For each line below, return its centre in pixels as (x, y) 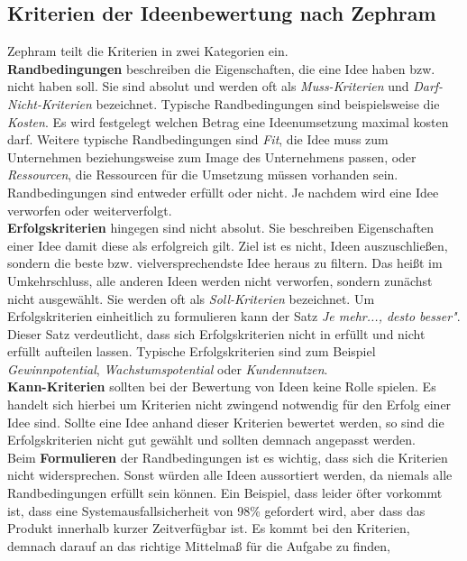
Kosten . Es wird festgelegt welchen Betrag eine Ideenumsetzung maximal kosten (228, 121)
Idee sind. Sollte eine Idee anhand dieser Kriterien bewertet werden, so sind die (226, 422)
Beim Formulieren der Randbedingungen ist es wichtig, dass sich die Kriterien (228, 457)
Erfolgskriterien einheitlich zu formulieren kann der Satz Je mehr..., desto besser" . (234, 316)
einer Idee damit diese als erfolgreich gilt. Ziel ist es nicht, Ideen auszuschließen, (228, 245)
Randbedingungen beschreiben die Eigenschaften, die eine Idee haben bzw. (221, 68)
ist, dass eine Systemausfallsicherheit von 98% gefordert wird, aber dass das (216, 510)
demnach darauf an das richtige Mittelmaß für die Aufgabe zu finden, (199, 545)
